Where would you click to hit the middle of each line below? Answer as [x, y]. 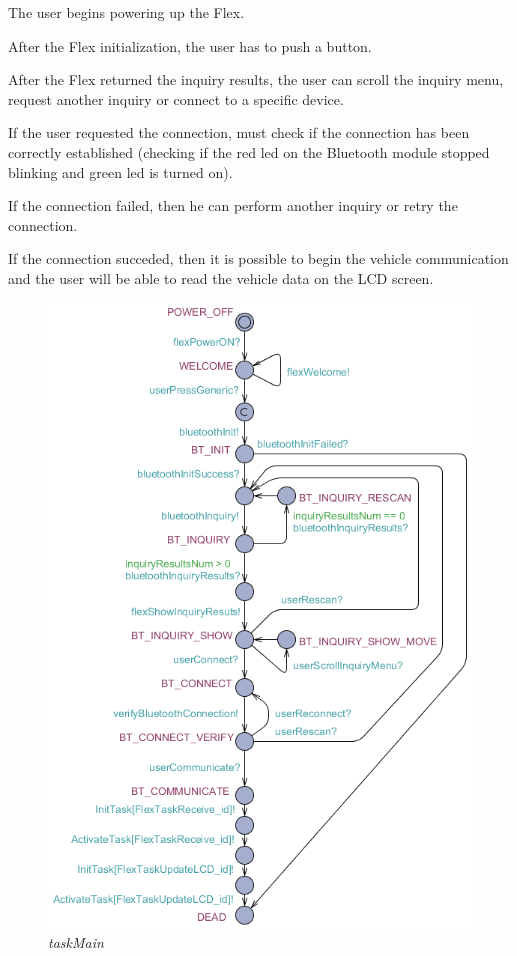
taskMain [76, 942]
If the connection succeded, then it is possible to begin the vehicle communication [258, 258]
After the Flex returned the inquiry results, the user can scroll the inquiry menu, [256, 79]
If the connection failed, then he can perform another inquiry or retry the [233, 205]
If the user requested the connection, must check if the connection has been [239, 132]
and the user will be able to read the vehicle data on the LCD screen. [221, 277]
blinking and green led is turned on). [120, 171]
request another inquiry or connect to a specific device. [176, 98]
